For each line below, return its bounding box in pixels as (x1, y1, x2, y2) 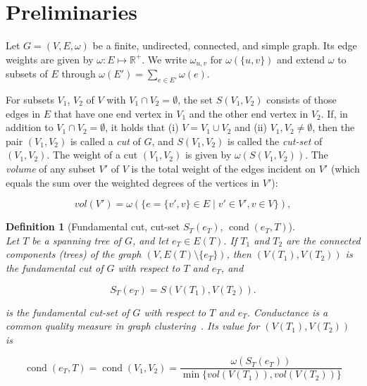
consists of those (266, 92, 337, 106)
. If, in (321, 106, 348, 120)
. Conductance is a (247, 304, 328, 319)
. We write (142, 51, 187, 66)
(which (330, 161, 360, 175)
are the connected (286, 232, 361, 247)
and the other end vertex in (189, 106, 309, 120)
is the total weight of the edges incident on (131, 161, 316, 175)
